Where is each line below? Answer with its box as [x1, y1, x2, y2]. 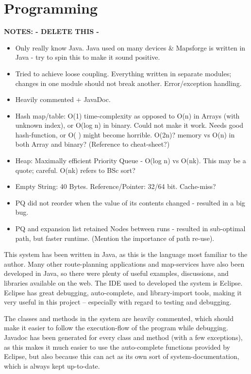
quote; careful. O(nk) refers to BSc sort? [15, 165, 135, 175]
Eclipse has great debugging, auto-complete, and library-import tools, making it [4, 287, 242, 297]
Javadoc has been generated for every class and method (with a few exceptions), [4, 332, 243, 342]
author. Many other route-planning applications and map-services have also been [4, 258, 245, 269]
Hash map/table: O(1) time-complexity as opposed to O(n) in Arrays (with [15, 110, 240, 120]
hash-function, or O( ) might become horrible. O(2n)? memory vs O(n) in [15, 129, 235, 139]
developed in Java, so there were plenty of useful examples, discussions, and [4, 268, 229, 278]
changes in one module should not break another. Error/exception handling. [15, 78, 242, 88]
